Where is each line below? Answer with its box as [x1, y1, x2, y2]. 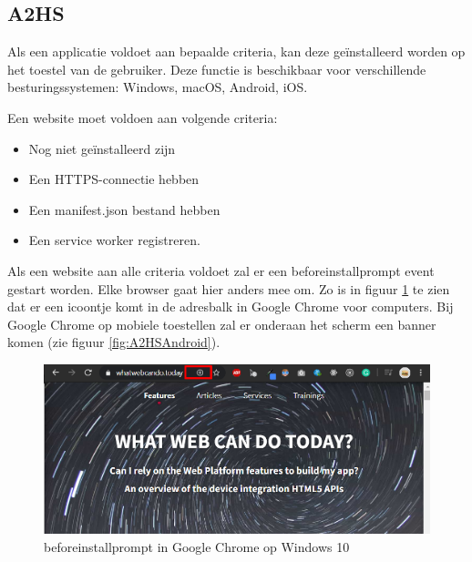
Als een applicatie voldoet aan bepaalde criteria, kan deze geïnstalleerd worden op [7, 42, 466, 61]
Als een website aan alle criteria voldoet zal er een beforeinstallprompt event [7, 261, 435, 280]
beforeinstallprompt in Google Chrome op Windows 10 [44, 537, 350, 557]
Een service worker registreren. [28, 230, 200, 250]
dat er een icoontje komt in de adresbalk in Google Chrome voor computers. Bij [7, 297, 454, 316]
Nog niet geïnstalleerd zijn [28, 138, 176, 158]
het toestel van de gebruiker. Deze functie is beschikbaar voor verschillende [7, 59, 426, 78]
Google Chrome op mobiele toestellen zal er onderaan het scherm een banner [7, 314, 436, 333]
